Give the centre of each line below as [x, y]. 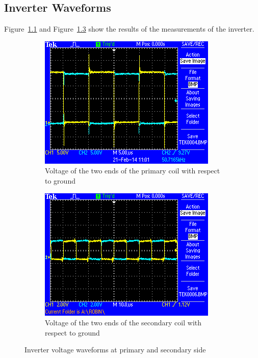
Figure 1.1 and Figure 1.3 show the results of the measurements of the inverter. [129, 29]
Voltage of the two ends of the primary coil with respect [133, 171]
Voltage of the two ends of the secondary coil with [123, 323]
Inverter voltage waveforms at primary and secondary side [115, 350]
